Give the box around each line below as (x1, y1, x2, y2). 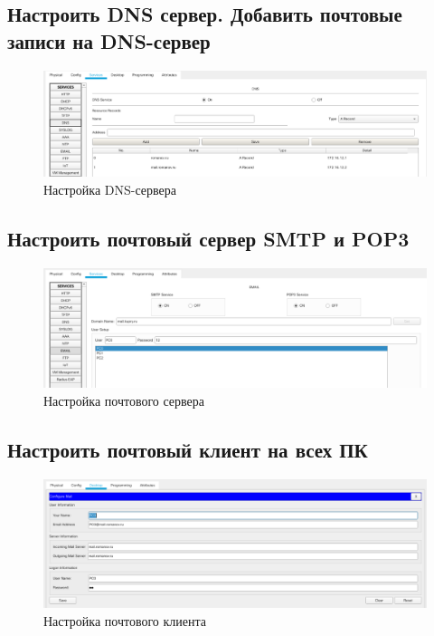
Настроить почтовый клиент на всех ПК (7, 435, 368, 463)
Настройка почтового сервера (43, 390, 205, 410)
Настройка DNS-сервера (43, 179, 176, 198)
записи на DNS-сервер (7, 26, 211, 54)
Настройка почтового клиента (43, 611, 206, 630)
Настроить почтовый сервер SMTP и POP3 (7, 224, 410, 252)
